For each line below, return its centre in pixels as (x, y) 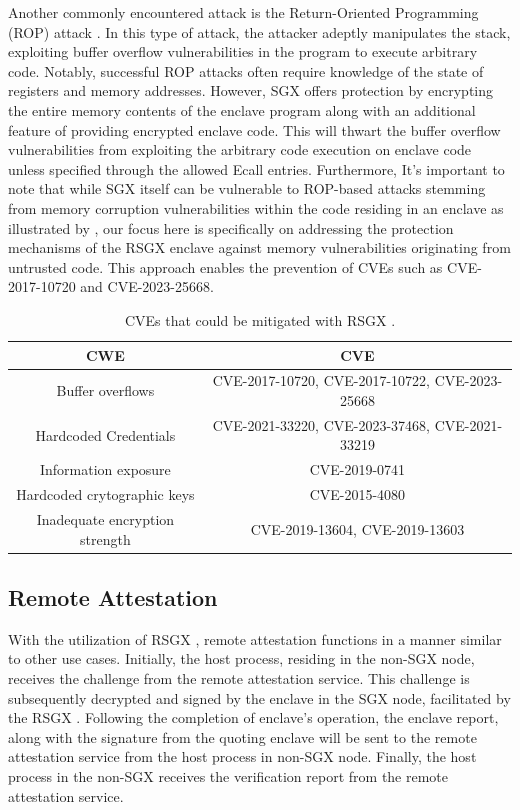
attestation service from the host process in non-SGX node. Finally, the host (242, 756)
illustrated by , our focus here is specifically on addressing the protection (231, 227)
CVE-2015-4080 (357, 494)
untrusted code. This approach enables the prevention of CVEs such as (225, 266)
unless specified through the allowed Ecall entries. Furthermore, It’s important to (256, 168)
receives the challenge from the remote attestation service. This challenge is (239, 677)
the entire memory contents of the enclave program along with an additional (242, 109)
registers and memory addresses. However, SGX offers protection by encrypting (250, 90)
